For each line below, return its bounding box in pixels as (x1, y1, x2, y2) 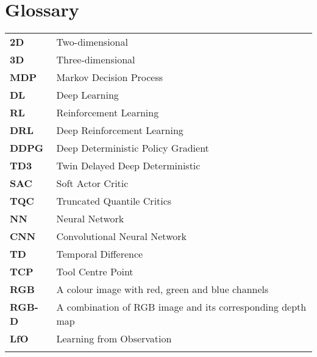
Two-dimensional (56, 35, 128, 49)
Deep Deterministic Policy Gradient (56, 141, 209, 155)
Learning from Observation (56, 331, 172, 346)
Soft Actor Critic (56, 176, 129, 191)
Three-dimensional (56, 52, 135, 67)
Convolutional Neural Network (56, 229, 187, 244)
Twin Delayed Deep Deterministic (56, 158, 201, 173)
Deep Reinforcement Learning (56, 123, 183, 138)
